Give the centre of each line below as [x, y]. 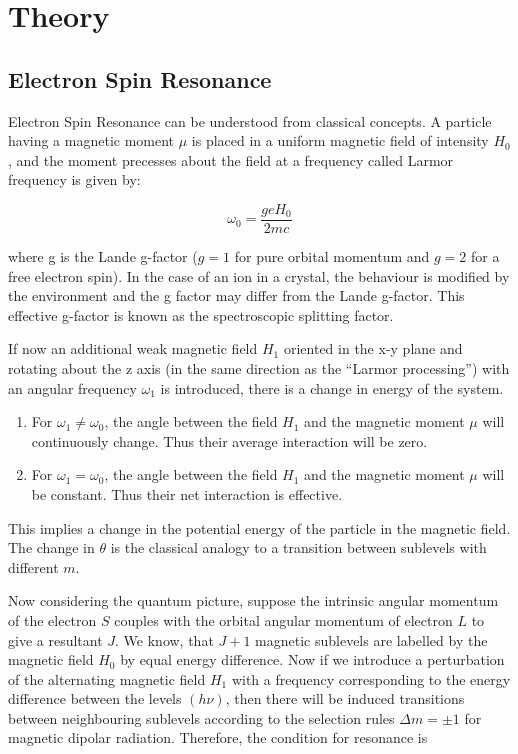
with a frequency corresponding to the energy [371, 678]
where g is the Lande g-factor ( [103, 256]
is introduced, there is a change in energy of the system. [332, 387]
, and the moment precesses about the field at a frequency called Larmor [231, 159]
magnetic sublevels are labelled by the [371, 639]
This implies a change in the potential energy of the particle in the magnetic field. [259, 527]
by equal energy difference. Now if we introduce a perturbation [312, 659]
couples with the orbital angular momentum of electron [283, 619]
